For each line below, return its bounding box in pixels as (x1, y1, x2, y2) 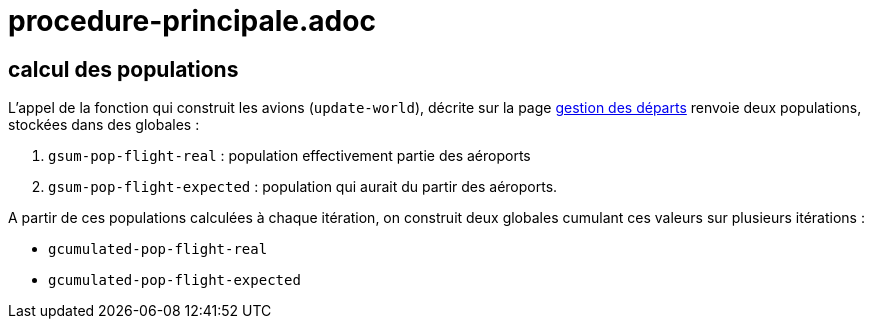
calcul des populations (8, 56, 239, 82)
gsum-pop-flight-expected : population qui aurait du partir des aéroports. (48, 178, 558, 196)
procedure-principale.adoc (8, 4, 376, 38)
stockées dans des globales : (8, 116, 200, 134)
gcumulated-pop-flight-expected (48, 272, 301, 289)
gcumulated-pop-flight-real (48, 241, 268, 258)
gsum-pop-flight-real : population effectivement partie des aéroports (48, 147, 531, 165)
